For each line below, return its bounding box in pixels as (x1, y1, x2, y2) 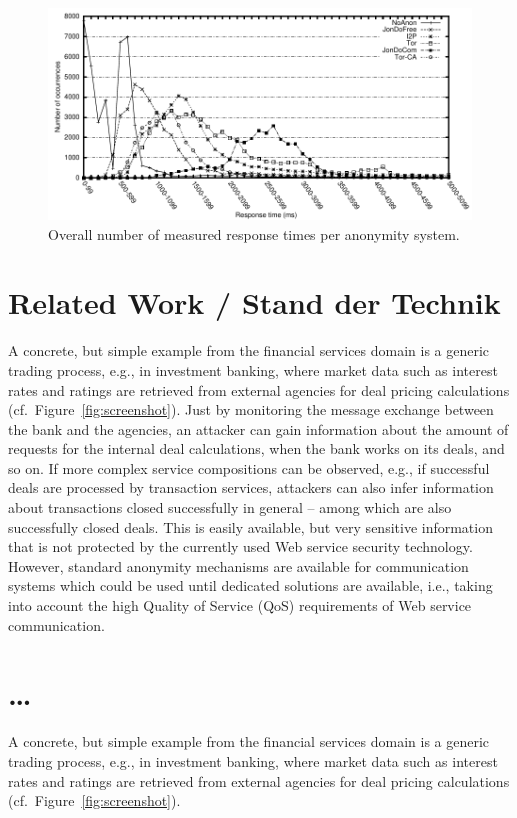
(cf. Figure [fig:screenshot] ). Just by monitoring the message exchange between (8, 399, 494, 420)
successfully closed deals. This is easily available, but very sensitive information (8, 516, 493, 537)
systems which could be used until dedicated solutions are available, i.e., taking (8, 575, 493, 596)
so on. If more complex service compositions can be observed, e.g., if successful (8, 457, 490, 478)
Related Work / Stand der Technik (8, 282, 501, 323)
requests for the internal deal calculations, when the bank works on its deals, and (8, 438, 505, 459)
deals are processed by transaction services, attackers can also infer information (8, 477, 494, 498)
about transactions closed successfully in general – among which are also (8, 497, 452, 518)
